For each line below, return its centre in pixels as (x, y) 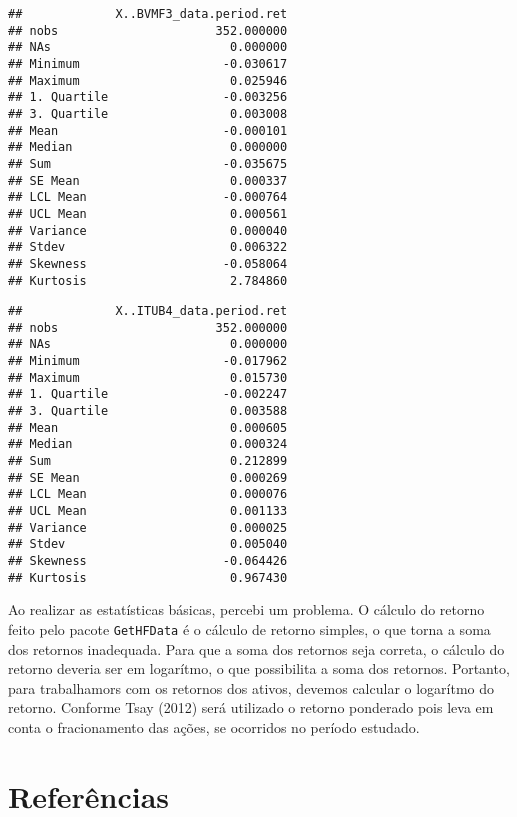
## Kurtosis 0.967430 (148, 577)
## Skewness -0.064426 (148, 561)
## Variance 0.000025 (148, 527)
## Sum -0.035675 (148, 163)
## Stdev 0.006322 (148, 247)
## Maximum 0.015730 (148, 377)
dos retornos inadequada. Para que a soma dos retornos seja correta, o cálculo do (256, 648)
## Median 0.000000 (148, 147)
